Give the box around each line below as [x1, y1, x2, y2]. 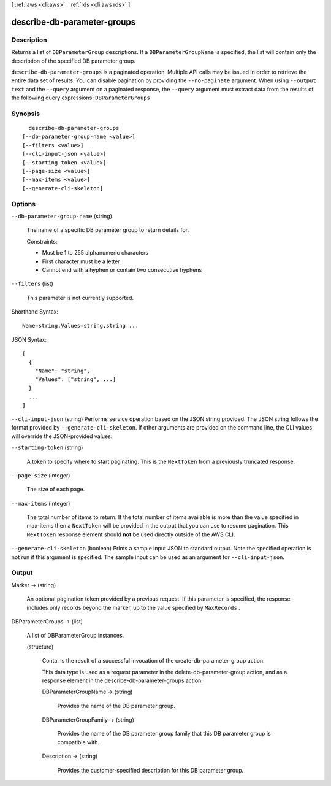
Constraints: [26, 237, 58, 245]
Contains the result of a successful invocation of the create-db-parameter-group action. [42, 657, 265, 665]
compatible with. [57, 738, 99, 746]
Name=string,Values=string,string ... [22, 322, 139, 329]
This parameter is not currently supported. [26, 294, 134, 301]
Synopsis [11, 109, 40, 118]
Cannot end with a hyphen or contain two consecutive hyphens [42, 266, 202, 273]
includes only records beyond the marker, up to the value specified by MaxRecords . [26, 604, 240, 611]
